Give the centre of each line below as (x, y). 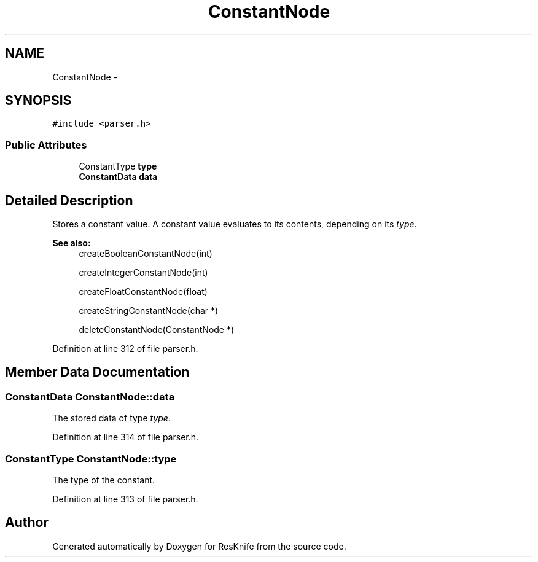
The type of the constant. (104, 480)
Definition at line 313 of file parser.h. (125, 499)
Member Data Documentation (97, 372)
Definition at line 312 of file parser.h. (125, 349)
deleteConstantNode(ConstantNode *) (157, 330)
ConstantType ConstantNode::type (91, 459)
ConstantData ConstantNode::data (90, 396)
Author (27, 523)
